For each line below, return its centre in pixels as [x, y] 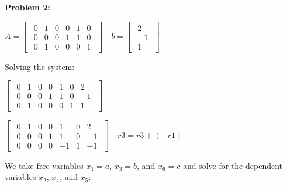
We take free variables [44, 165]
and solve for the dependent [233, 165]
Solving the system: [40, 66]
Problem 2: [27, 7]
